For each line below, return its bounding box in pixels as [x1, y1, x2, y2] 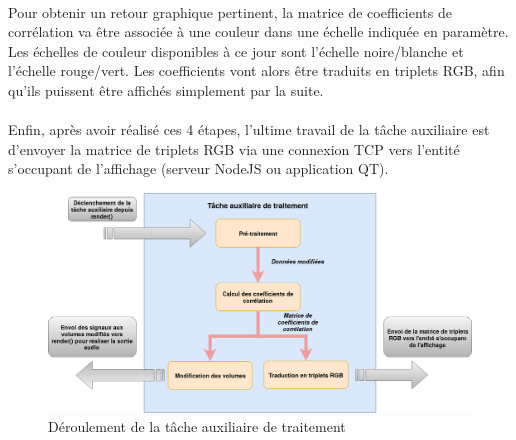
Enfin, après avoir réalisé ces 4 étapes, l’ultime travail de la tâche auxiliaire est [8, 119, 490, 140]
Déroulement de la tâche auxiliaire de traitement [48, 416, 346, 437]
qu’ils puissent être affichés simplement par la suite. [8, 79, 324, 100]
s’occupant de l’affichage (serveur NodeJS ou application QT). [8, 158, 389, 179]
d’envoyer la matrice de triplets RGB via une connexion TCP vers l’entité [8, 138, 460, 159]
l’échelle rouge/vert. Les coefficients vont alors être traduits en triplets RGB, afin [8, 60, 505, 81]
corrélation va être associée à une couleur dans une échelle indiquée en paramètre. [8, 21, 509, 42]
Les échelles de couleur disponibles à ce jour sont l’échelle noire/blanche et [8, 40, 464, 61]
